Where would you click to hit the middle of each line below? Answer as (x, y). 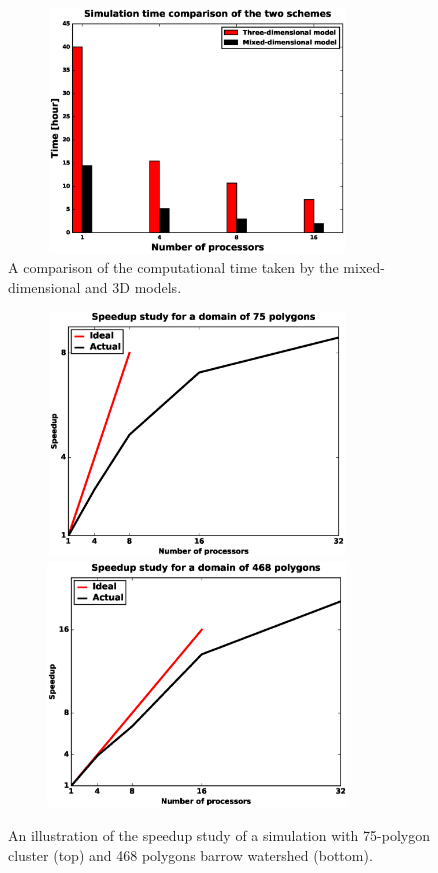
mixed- (364, 267)
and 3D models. (133, 286)
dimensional (44, 286)
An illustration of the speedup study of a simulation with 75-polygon (219, 834)
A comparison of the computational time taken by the (173, 267)
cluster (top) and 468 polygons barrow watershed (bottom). (190, 854)
